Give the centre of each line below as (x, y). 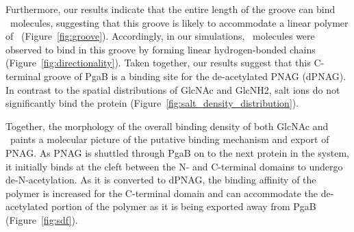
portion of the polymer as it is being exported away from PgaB (184, 206)
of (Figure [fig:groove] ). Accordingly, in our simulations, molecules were (160, 36)
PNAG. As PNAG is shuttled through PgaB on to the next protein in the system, (177, 152)
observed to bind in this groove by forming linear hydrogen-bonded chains (161, 49)
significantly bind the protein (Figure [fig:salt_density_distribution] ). (152, 103)
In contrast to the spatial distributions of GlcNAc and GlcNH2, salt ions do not (173, 89)
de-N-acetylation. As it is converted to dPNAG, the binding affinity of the (161, 180)
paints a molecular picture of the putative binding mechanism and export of (169, 139)
